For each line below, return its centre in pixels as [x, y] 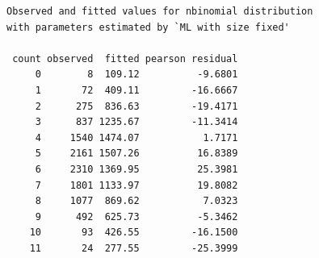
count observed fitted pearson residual [125, 58]
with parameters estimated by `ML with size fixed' [148, 27]
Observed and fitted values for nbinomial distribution [160, 11]
